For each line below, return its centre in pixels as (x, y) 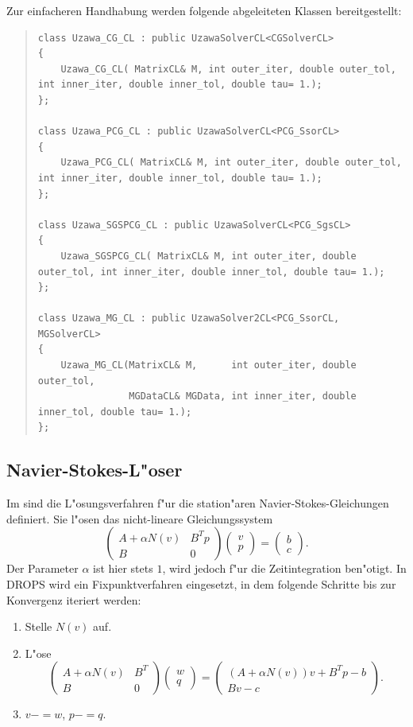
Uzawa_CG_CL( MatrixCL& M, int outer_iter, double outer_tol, (228, 69)
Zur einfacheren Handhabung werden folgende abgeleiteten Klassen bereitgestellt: (204, 10)
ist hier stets (123, 568)
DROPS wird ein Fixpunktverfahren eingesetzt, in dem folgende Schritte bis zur (201, 584)
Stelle (39, 626)
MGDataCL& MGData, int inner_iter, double (243, 397)
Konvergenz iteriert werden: (74, 599)
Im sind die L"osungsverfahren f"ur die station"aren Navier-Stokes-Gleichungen (198, 503)
